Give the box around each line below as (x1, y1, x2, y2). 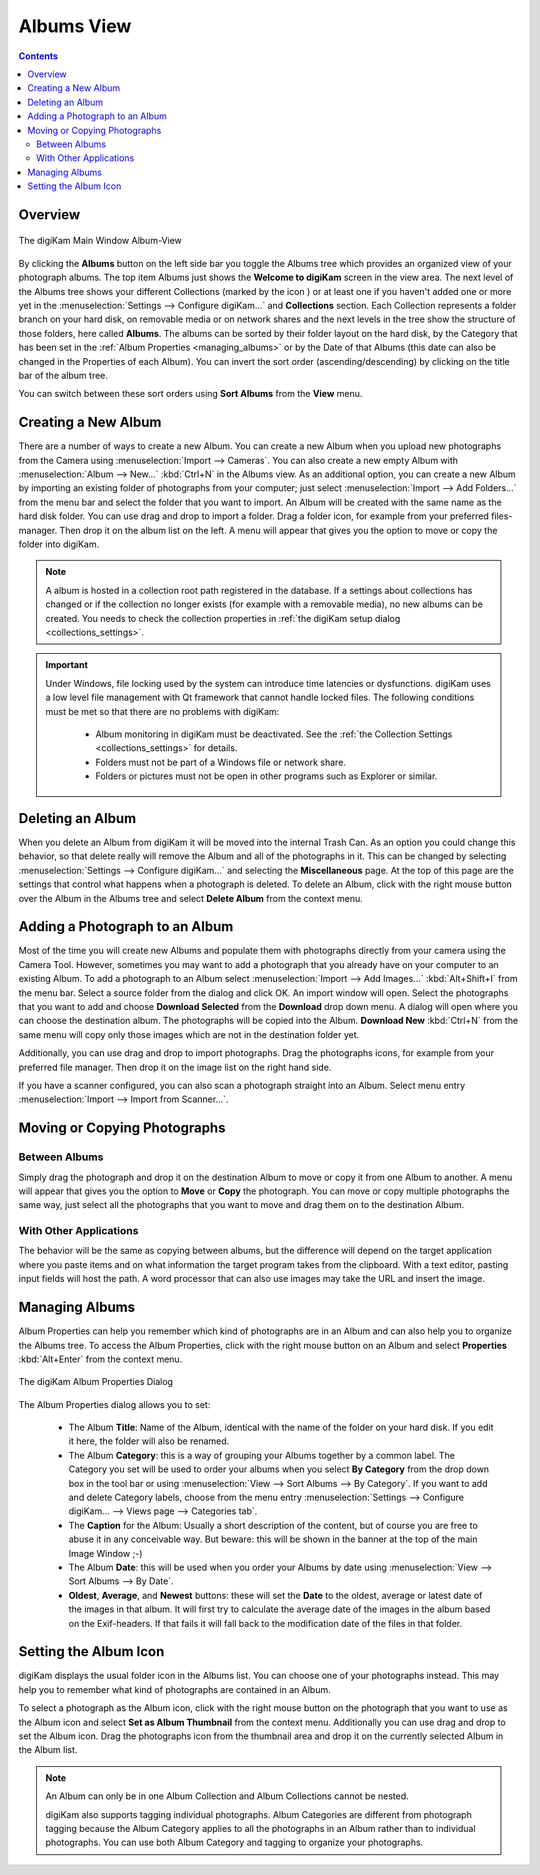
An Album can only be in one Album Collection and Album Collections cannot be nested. (45, 1790, 409, 1802)
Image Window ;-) (68, 1547, 143, 1559)
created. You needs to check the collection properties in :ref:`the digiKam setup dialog (45, 612, 401, 624)
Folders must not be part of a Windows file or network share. (95, 756, 347, 768)
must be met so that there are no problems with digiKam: (45, 705, 280, 717)
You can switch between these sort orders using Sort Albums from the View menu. (18, 388, 363, 400)
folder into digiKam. (18, 538, 100, 550)
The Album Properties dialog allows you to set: (18, 1398, 211, 1410)
